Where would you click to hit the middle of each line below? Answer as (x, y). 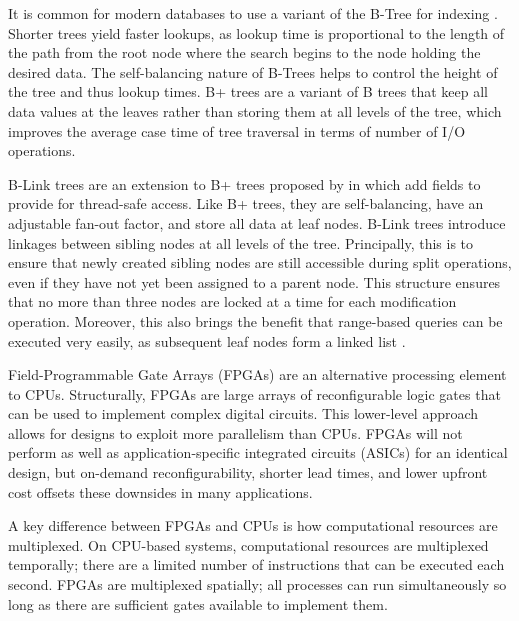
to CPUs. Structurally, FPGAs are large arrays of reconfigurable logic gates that (254, 393)
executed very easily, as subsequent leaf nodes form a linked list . (207, 340)
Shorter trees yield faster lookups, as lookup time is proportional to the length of (256, 32)
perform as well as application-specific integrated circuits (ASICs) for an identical (258, 452)
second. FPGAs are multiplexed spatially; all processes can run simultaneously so (257, 584)
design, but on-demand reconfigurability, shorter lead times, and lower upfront (248, 472)
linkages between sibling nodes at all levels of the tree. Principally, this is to (241, 242)
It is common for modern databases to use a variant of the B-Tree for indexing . (253, 13)
